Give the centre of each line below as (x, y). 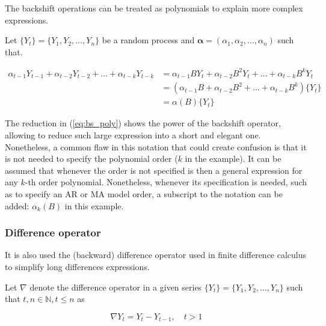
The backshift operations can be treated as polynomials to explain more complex (154, 8)
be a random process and (148, 40)
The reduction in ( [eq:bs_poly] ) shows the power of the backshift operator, (143, 123)
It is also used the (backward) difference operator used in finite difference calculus (156, 255)
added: (17, 205)
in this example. (94, 205)
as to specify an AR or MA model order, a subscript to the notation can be (144, 193)
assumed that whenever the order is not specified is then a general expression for (154, 170)
